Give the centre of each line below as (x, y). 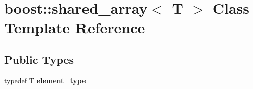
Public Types (39, 59)
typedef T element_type (45, 80)
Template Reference (75, 27)
